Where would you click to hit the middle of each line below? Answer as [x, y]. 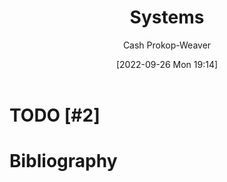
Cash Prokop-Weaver [167, 45]
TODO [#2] [55, 115]
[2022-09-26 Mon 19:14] [167, 64]
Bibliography [63, 161]
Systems [167, 17]
